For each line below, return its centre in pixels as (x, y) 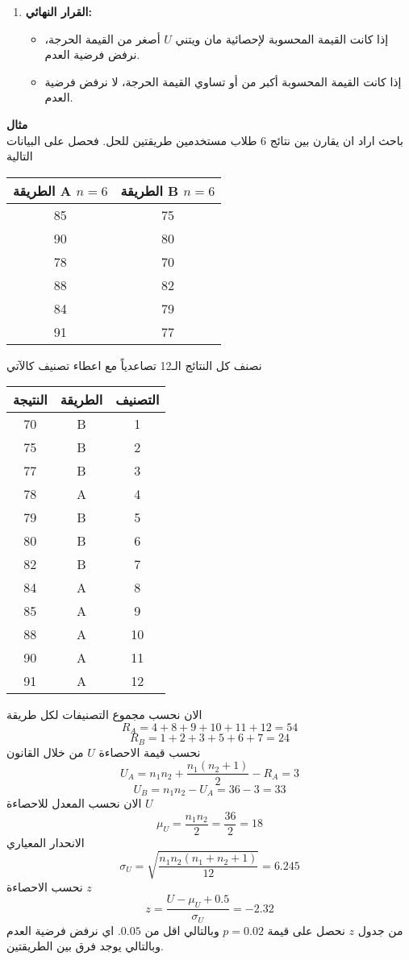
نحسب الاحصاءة (45, 886)
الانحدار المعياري (46, 842)
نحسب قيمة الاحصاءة (150, 752)
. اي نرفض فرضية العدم (64, 930)
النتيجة (30, 400)
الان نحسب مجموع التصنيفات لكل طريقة (104, 715)
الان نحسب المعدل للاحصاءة (74, 802)
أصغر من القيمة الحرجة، (102, 38)
